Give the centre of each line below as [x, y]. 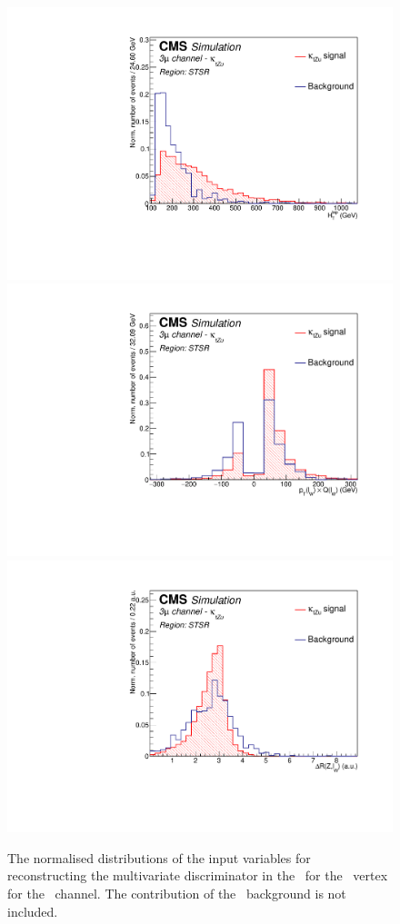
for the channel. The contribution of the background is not [177, 893]
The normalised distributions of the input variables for [159, 857]
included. [33, 911]
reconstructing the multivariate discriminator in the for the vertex [198, 875]
